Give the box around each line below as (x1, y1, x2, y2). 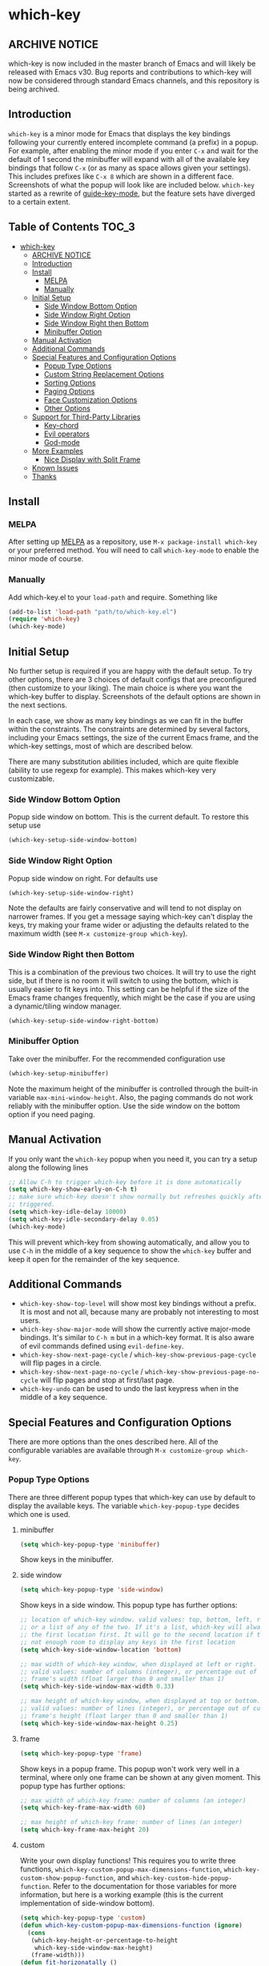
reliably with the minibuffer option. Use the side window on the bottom (8, 1101, 240, 1110)
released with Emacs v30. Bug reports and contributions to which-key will (8, 67, 252, 77)
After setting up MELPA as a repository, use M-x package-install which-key (8, 537, 258, 547)
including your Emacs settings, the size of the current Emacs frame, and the (8, 733, 259, 742)
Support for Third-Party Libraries (31, 411, 141, 422)
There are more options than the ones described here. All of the (8, 1437, 219, 1446)
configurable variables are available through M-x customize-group (8, 1446, 224, 1455)
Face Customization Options (43, 394, 138, 404)
